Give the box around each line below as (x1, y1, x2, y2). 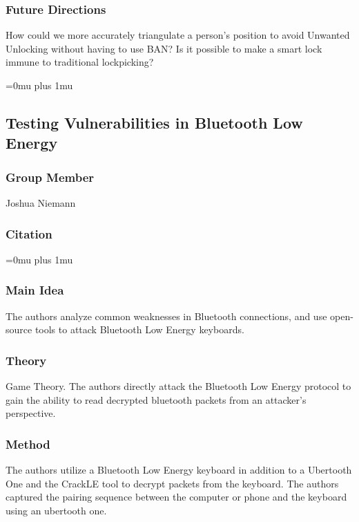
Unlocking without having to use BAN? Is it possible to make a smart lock (6, 41, 322, 55)
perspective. (6, 406, 56, 420)
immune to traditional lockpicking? (6, 55, 154, 69)
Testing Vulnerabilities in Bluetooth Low (6, 111, 303, 133)
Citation (6, 225, 52, 242)
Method (6, 435, 50, 452)
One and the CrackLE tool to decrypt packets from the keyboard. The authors (6, 476, 339, 490)
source (6, 322, 32, 337)
